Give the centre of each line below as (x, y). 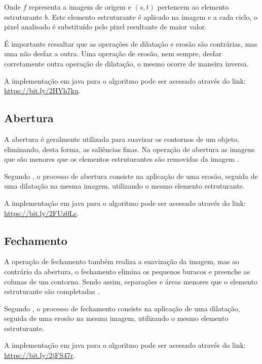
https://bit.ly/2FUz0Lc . (42, 213)
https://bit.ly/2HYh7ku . (42, 90)
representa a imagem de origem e (80, 7)
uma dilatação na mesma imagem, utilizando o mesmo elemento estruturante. (124, 186)
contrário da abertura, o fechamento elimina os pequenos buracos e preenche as (127, 271)
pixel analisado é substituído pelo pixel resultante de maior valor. (105, 27)
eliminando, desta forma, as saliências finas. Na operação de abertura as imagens (129, 149)
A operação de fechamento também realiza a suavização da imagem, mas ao (122, 261)
